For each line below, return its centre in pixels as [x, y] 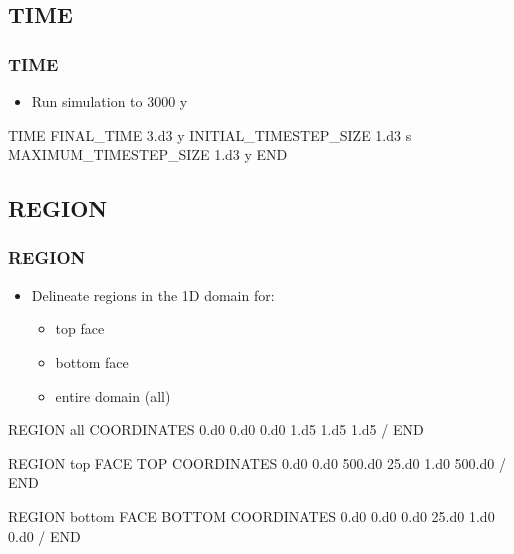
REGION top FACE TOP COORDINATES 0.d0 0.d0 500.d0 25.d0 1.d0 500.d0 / [257, 462]
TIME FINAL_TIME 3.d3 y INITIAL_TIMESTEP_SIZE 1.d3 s [210, 134]
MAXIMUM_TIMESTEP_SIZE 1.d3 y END [148, 154]
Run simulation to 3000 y [109, 101]
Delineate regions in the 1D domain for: [153, 294]
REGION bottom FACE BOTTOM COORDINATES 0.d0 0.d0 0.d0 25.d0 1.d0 [251, 515]
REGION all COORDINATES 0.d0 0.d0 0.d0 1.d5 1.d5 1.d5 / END [216, 429]
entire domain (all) [113, 395]
